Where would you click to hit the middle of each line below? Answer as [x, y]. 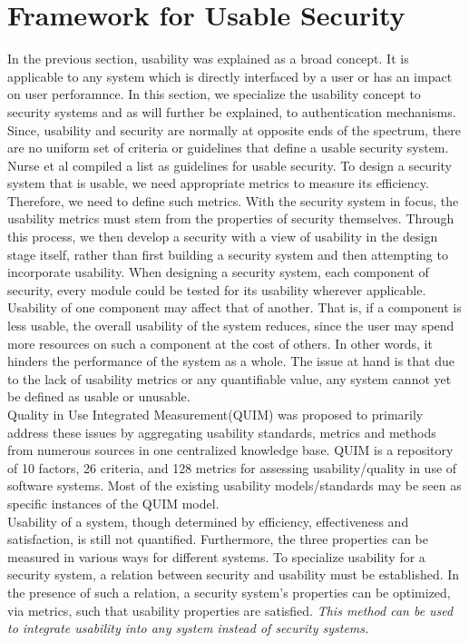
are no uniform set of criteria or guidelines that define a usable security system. [228, 148]
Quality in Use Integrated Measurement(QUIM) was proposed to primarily [215, 414]
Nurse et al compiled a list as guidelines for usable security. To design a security [230, 165]
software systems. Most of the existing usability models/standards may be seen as [234, 485]
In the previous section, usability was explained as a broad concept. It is [208, 59]
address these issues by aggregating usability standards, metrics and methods [222, 432]
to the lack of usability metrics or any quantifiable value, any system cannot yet [230, 378]
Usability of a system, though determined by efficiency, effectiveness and [208, 521]
